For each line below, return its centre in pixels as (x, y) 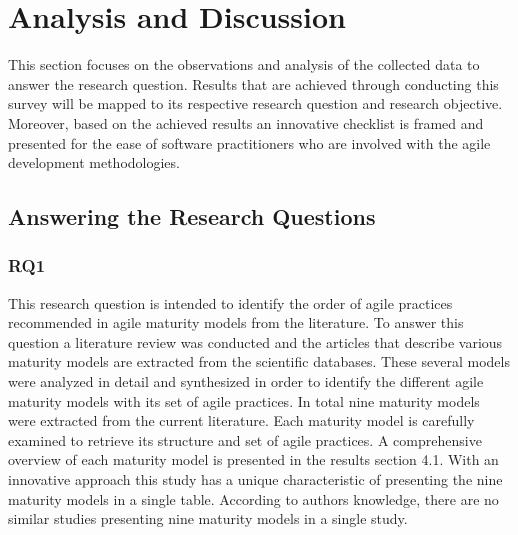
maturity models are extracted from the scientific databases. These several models (259, 361)
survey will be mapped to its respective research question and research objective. (255, 103)
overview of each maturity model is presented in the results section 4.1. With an (253, 459)
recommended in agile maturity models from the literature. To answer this (236, 322)
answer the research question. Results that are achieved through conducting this (253, 83)
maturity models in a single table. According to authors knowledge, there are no (253, 498)
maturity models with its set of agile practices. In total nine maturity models (244, 400)
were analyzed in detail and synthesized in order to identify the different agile (246, 381)
